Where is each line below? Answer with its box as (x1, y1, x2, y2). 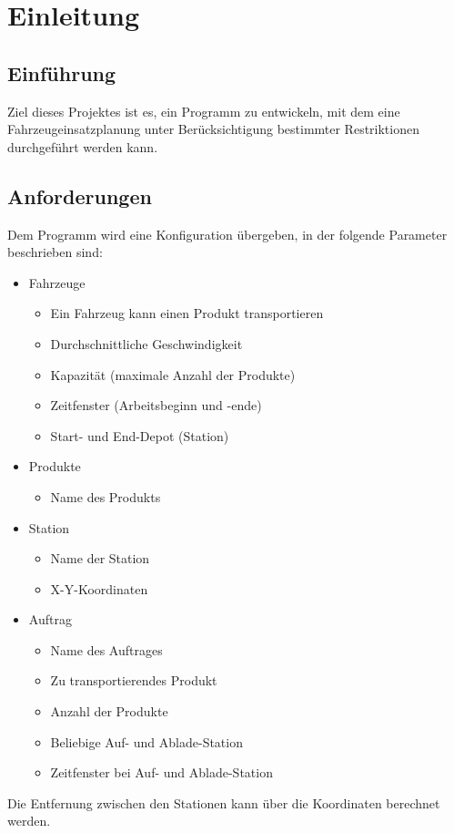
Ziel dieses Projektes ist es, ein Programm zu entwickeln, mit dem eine (7, 101, 400, 120)
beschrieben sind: (7, 242, 103, 262)
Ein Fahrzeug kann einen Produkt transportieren (50, 303, 324, 323)
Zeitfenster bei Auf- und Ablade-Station (50, 763, 273, 782)
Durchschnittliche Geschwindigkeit (50, 334, 243, 353)
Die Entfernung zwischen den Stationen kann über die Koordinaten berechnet (7, 793, 440, 812)
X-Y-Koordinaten (50, 579, 148, 598)
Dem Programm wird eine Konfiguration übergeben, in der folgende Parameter (7, 224, 448, 243)
